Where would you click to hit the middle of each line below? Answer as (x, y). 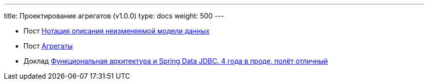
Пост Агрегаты (48, 46)
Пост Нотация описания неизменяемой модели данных (117, 31)
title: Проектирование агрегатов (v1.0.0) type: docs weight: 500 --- (114, 16)
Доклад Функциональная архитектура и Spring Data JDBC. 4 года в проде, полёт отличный (176, 61)
